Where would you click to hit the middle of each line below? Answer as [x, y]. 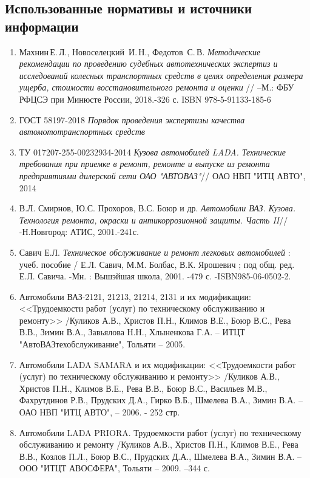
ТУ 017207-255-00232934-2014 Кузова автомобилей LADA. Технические [152, 152]
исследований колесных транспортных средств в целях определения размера [161, 75]
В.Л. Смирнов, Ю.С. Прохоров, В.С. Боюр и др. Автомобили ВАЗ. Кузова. [157, 208]
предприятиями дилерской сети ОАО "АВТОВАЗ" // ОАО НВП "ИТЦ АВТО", [162, 175]
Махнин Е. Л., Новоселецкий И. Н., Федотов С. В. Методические [140, 51]
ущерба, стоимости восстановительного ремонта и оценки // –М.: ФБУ [157, 87]
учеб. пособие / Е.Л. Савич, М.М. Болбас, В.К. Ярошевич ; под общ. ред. [157, 264]
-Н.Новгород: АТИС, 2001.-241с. [79, 232]
